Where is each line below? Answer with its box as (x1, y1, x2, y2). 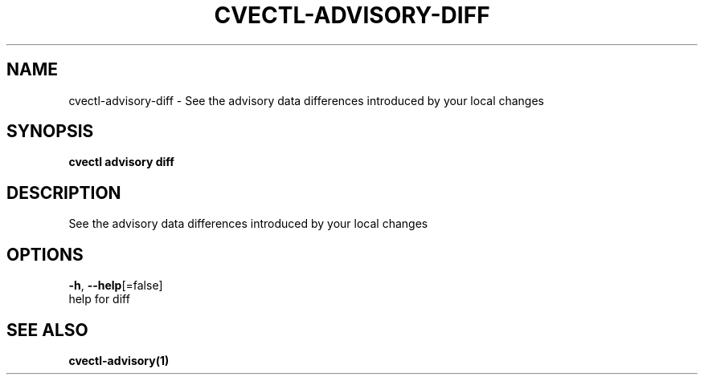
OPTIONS (6, 244, 84, 265)
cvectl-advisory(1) (68, 353, 170, 367)
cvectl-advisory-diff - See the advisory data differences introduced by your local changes (68, 93, 545, 107)
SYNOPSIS (6, 121, 94, 142)
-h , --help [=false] (68, 278, 163, 293)
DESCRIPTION (6, 182, 121, 203)
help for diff (68, 292, 130, 306)
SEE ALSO (6, 319, 88, 340)
